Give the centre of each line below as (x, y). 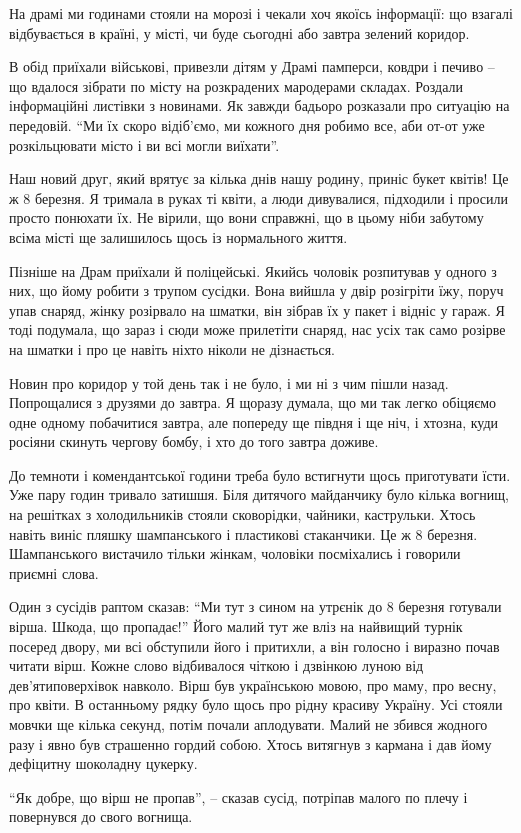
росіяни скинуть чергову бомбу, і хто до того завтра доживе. (194, 441)
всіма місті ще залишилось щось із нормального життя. (178, 236)
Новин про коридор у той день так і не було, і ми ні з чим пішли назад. (229, 382)
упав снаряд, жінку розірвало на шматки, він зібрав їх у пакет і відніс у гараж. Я (257, 309)
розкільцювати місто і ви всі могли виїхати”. (144, 144)
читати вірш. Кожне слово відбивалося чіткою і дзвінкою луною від (216, 665)
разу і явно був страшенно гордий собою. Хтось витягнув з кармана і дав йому (250, 743)
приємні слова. (54, 572)
